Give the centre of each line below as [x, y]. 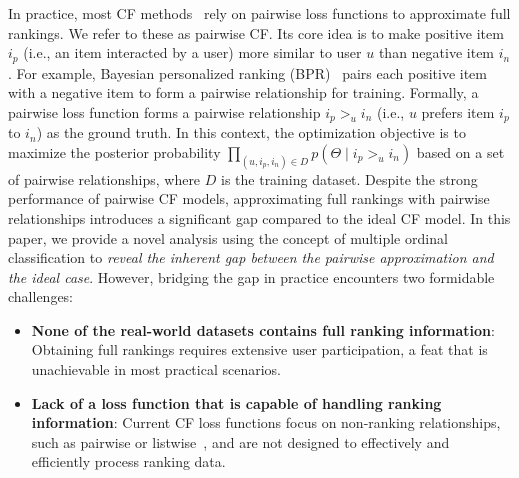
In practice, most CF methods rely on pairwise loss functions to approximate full [259, 13]
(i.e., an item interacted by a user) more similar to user [192, 52]
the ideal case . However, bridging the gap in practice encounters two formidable [251, 276]
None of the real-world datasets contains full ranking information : [263, 329]
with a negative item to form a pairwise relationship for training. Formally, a [243, 92]
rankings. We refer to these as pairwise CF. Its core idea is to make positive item [256, 32]
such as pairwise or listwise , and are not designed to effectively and [240, 441]
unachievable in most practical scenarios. [156, 369]
